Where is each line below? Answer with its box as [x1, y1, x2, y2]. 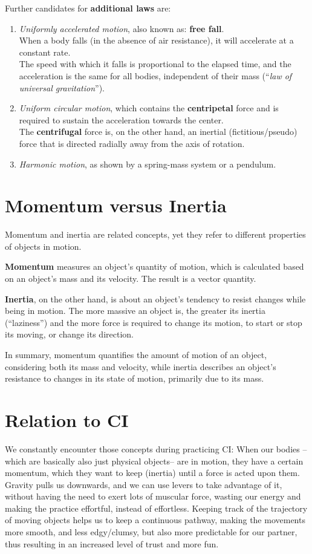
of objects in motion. [5, 240, 82, 252]
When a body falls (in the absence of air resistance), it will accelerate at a [19, 34, 294, 47]
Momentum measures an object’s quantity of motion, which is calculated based [5, 260, 304, 273]
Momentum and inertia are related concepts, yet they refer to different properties [5, 228, 306, 241]
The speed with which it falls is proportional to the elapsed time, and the [19, 57, 291, 70]
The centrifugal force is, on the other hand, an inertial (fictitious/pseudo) [19, 125, 297, 138]
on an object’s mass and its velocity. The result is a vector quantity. [5, 272, 256, 285]
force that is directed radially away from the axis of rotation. [19, 137, 245, 149]
